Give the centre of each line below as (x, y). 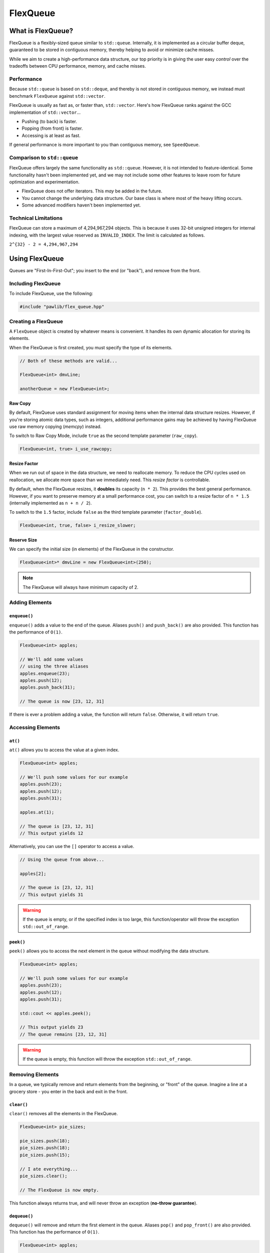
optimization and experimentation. (44, 182)
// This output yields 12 (51, 833)
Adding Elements (30, 602)
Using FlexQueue (36, 258)
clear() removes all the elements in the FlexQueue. (63, 1114)
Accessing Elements (34, 727)
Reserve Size (23, 540)
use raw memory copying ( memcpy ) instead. (55, 427)
